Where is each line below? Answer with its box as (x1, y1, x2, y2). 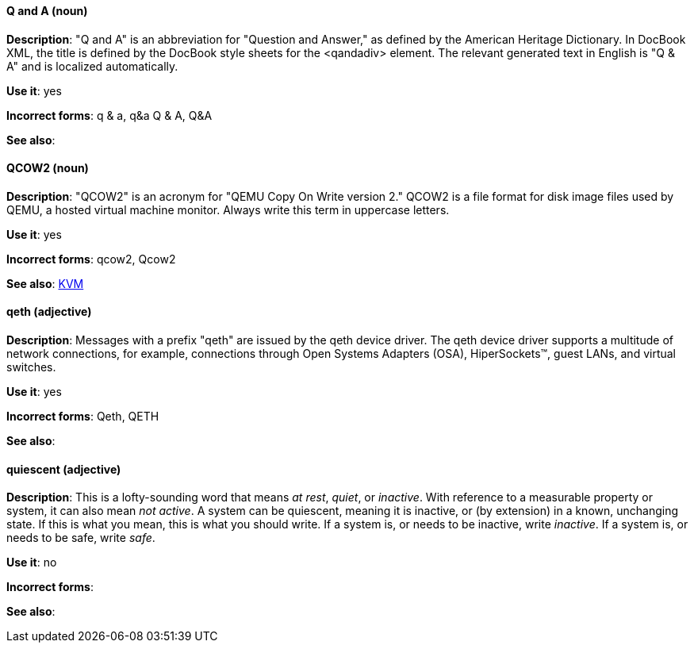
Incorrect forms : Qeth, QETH (6, 409, 159, 424)
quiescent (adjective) (6, 462, 121, 476)
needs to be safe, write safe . (6, 531, 155, 545)
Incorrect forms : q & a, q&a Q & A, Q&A (6, 108, 213, 122)
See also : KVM (6, 276, 84, 290)
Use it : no (6, 555, 57, 570)
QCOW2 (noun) (6, 161, 89, 175)
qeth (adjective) (6, 305, 92, 319)
